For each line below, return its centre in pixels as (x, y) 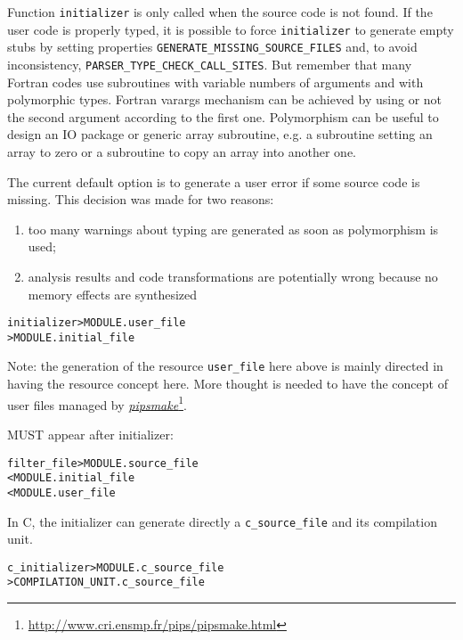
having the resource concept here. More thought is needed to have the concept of (227, 384)
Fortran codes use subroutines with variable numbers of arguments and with (215, 82)
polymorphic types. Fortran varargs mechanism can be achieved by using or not (225, 99)
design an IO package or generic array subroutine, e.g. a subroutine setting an (220, 134)
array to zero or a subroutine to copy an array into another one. (182, 152)
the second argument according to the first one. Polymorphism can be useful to (223, 116)
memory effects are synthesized (113, 294)
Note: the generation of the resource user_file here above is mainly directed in (225, 366)
